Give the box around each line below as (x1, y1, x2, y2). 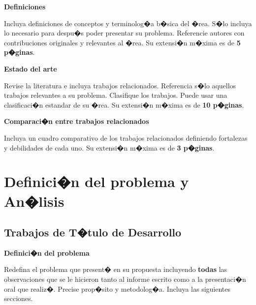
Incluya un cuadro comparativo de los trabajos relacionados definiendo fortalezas (4, 132, 248, 143)
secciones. (4, 293, 33, 304)
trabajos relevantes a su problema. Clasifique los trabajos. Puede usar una (4, 90, 227, 100)
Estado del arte (4, 63, 57, 74)
